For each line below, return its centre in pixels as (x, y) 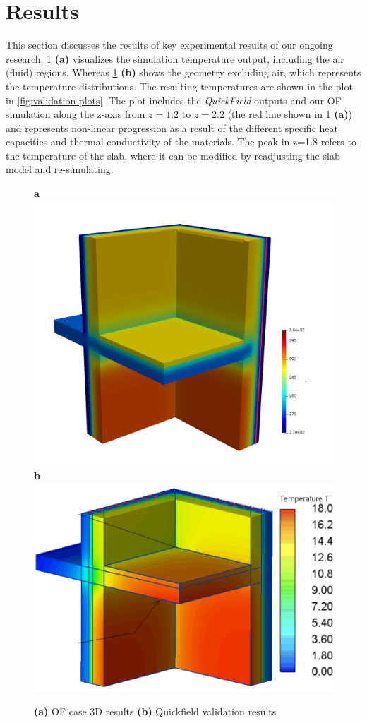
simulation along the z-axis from (76, 114)
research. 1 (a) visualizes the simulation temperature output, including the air (175, 58)
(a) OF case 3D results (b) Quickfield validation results (155, 711)
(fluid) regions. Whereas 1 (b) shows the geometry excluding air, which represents (183, 72)
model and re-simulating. (60, 169)
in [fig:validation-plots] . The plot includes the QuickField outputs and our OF (174, 100)
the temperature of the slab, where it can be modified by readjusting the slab (173, 155)
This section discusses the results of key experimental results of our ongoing (169, 45)
